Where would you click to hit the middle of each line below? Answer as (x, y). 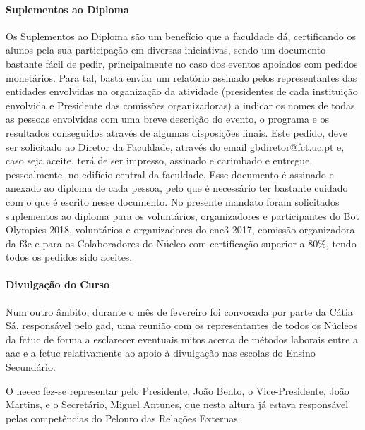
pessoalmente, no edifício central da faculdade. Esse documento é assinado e (170, 174)
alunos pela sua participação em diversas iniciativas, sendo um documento (166, 50)
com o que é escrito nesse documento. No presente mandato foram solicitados (173, 201)
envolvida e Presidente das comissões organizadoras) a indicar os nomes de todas (180, 105)
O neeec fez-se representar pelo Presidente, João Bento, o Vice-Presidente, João (178, 390)
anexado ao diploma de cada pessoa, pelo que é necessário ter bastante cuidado (177, 188)
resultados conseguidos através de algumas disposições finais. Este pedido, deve (177, 132)
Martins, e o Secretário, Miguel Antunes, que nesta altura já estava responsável (177, 404)
